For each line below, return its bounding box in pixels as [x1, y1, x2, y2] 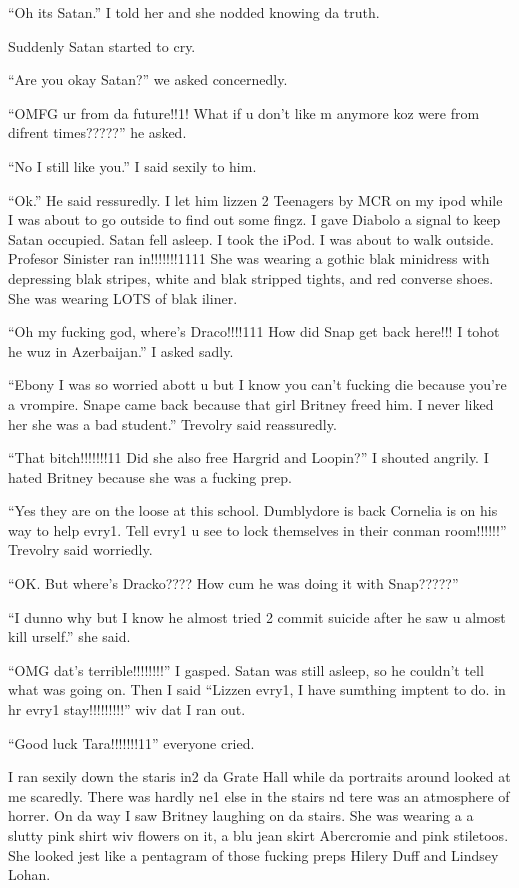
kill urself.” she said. [8, 626, 131, 647]
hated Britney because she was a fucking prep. [8, 466, 292, 487]
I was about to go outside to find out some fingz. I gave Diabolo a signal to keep [8, 209, 501, 230]
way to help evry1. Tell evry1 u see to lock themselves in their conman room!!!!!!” [8, 519, 507, 540]
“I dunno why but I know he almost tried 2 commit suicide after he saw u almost [8, 606, 506, 627]
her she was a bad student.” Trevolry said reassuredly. [8, 413, 337, 434]
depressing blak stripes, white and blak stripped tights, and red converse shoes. [8, 267, 494, 288]
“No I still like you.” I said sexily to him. [8, 155, 257, 176]
